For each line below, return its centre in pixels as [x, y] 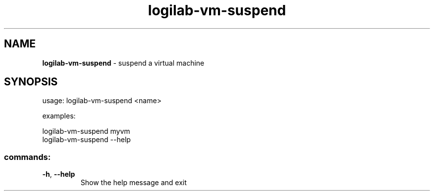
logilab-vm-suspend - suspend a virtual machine [123, 63]
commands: [27, 157]
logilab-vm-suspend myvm [86, 131]
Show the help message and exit [134, 183]
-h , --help [59, 174]
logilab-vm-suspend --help [86, 140]
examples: [59, 116]
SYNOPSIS [31, 82]
